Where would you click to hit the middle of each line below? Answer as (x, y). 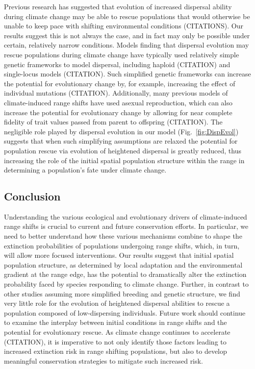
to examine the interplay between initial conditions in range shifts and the (115, 322)
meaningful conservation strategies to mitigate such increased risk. (103, 360)
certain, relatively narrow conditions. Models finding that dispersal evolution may (127, 45)
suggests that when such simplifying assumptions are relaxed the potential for (121, 141)
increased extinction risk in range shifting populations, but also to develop (115, 351)
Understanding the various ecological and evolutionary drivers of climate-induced (126, 216)
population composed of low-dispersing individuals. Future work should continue (125, 312)
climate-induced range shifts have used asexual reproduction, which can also (118, 102)
